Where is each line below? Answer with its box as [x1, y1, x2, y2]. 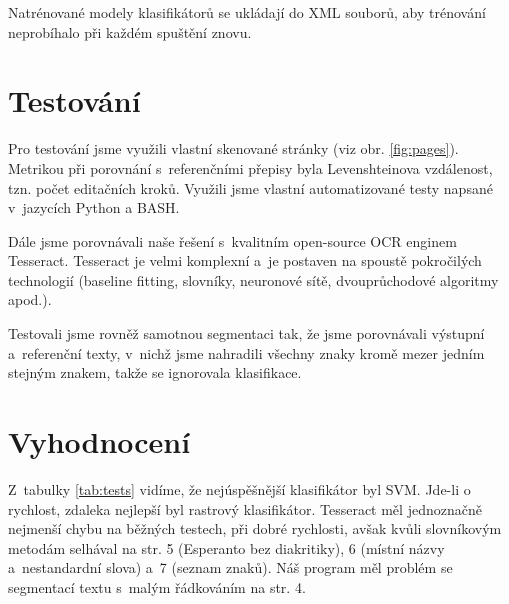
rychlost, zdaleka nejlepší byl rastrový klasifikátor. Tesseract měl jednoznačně [8, 498, 482, 519]
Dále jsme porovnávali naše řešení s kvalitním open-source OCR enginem [8, 230, 457, 251]
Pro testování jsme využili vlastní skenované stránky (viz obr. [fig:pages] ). [8, 138, 459, 159]
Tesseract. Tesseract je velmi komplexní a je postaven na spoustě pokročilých [8, 250, 482, 271]
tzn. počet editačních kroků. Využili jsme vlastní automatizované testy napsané [8, 177, 493, 198]
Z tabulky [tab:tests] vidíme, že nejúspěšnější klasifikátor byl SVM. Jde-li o [8, 478, 471, 499]
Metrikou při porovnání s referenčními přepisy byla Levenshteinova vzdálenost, [8, 157, 493, 178]
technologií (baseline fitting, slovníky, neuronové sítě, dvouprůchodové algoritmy [8, 269, 499, 290]
